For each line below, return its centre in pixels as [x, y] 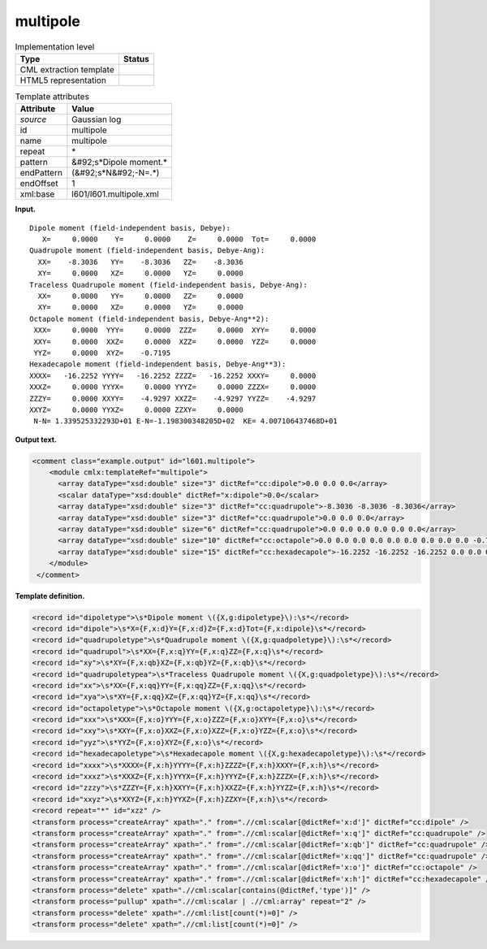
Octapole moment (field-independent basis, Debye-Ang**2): [149, 318]
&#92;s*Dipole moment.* [120, 162]
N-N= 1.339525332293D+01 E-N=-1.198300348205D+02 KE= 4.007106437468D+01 [185, 421]
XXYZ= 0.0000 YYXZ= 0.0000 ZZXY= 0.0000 [136, 409]
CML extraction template [67, 69]
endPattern [41, 173]
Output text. [36, 440]
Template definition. [50, 596]
